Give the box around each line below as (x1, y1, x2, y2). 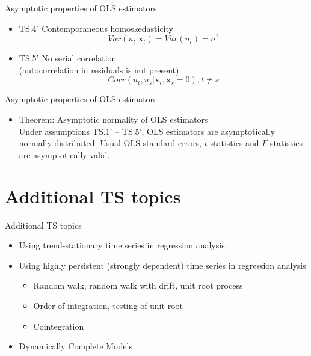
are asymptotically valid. (19, 148, 110, 161)
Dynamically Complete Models (19, 340, 132, 352)
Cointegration (33, 319, 84, 332)
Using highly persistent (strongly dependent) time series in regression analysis (19, 259, 306, 271)
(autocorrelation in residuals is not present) (19, 63, 179, 76)
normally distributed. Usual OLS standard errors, (19, 137, 202, 149)
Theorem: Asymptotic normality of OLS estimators (19, 113, 208, 126)
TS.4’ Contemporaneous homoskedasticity (19, 22, 173, 34)
